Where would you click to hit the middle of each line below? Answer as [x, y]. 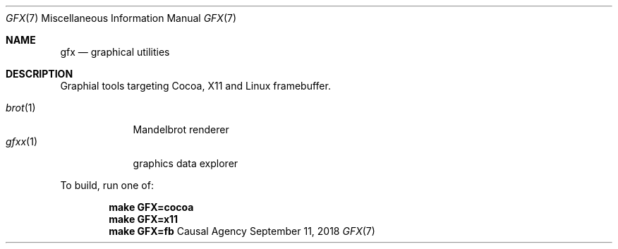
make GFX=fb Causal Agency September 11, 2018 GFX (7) [242, 231]
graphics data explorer [186, 163]
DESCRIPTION [40, 74]
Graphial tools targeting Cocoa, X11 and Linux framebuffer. [195, 86]
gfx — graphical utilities [115, 52]
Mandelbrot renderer [181, 129]
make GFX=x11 [144, 219]
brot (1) [21, 108]
